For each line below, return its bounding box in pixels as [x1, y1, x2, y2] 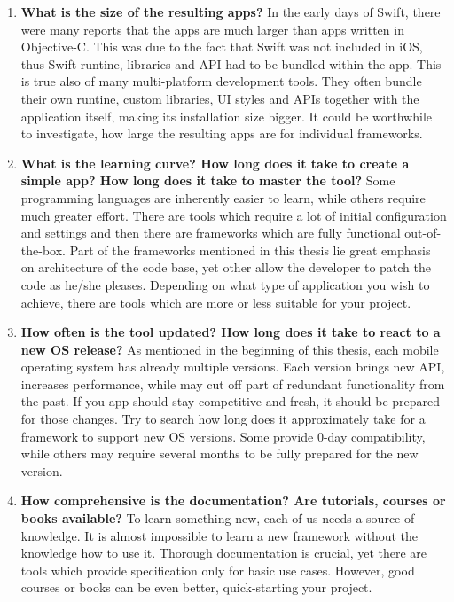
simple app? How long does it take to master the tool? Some [20, 171, 395, 190]
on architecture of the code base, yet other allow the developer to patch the [20, 258, 431, 277]
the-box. [20, 240, 66, 259]
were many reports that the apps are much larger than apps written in [20, 20, 404, 38]
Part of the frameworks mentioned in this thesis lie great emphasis [69, 240, 431, 259]
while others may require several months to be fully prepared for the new [20, 444, 419, 463]
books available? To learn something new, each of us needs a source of [20, 509, 415, 528]
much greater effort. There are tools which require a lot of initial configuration [20, 206, 447, 224]
